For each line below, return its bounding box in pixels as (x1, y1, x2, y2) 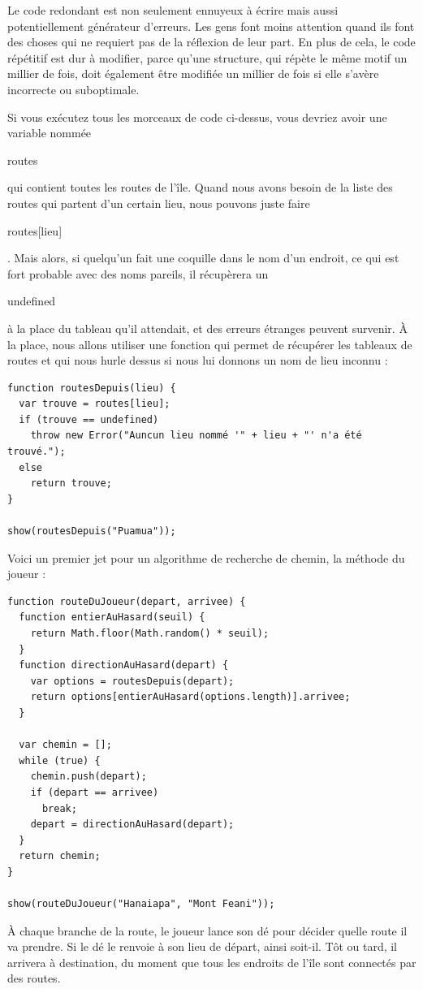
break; (41, 802, 77, 814)
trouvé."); (7, 446, 66, 458)
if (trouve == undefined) (19, 413, 159, 425)
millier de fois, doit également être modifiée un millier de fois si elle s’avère (7, 65, 379, 82)
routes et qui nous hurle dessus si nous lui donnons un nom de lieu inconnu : (7, 352, 388, 369)
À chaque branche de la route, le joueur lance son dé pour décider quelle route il (7, 922, 408, 939)
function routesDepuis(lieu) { (7, 382, 176, 394)
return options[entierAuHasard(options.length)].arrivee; (30, 691, 351, 703)
